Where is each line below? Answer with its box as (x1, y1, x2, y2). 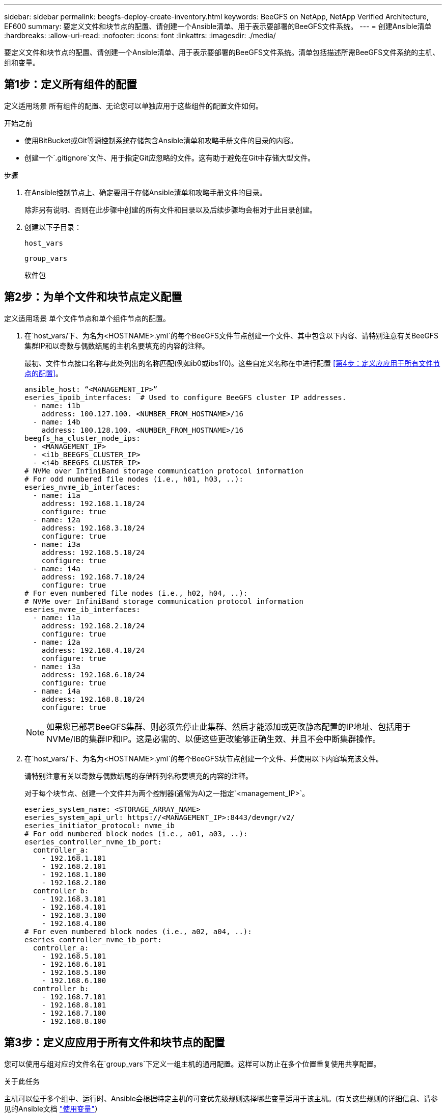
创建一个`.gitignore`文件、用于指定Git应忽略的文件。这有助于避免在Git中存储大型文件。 (24, 153, 315, 162)
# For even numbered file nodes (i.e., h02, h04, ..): (24, 589, 248, 597)
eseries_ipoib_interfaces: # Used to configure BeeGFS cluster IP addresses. (24, 393, 347, 402)
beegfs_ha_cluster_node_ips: (24, 434, 141, 442)
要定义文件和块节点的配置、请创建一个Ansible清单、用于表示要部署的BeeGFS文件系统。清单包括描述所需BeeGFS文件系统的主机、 (4, 48, 440, 57)
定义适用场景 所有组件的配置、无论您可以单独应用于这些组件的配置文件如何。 (4, 101, 263, 110)
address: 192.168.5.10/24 (41, 548, 145, 556)
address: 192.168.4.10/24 (41, 646, 145, 654)
